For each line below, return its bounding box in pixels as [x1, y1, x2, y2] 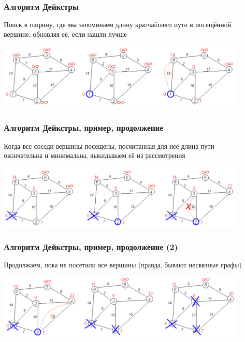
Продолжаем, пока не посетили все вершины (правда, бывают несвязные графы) [4, 259, 242, 269]
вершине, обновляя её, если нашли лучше [4, 29, 127, 39]
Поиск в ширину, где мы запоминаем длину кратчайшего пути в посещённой [4, 19, 231, 30]
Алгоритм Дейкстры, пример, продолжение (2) [4, 240, 178, 252]
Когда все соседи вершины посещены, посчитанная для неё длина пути [4, 140, 215, 151]
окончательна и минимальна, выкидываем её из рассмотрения [4, 150, 186, 160]
